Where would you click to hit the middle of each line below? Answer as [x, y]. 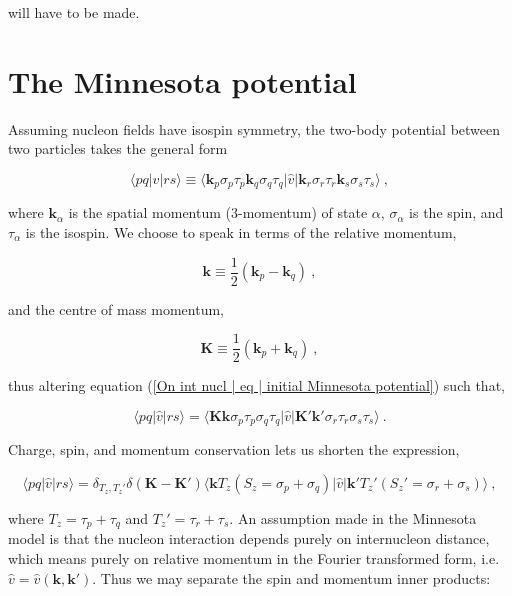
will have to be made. [74, 12]
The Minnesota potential [182, 80]
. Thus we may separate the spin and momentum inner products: [291, 577]
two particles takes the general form [118, 148]
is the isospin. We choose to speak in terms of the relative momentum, [241, 231]
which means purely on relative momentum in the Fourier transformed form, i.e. [254, 557]
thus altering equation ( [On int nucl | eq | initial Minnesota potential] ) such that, [256, 385]
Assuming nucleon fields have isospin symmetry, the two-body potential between [254, 128]
